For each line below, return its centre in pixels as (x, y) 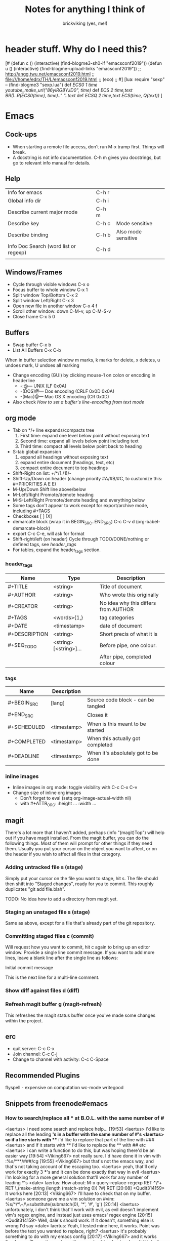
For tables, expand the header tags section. (57, 550)
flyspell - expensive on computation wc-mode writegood (65, 1088)
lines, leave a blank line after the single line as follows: (62, 958)
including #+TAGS (31, 511)
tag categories (117, 617)
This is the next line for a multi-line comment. (52, 977)
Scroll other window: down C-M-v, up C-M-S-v (62, 311)
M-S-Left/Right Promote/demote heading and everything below (79, 500)
